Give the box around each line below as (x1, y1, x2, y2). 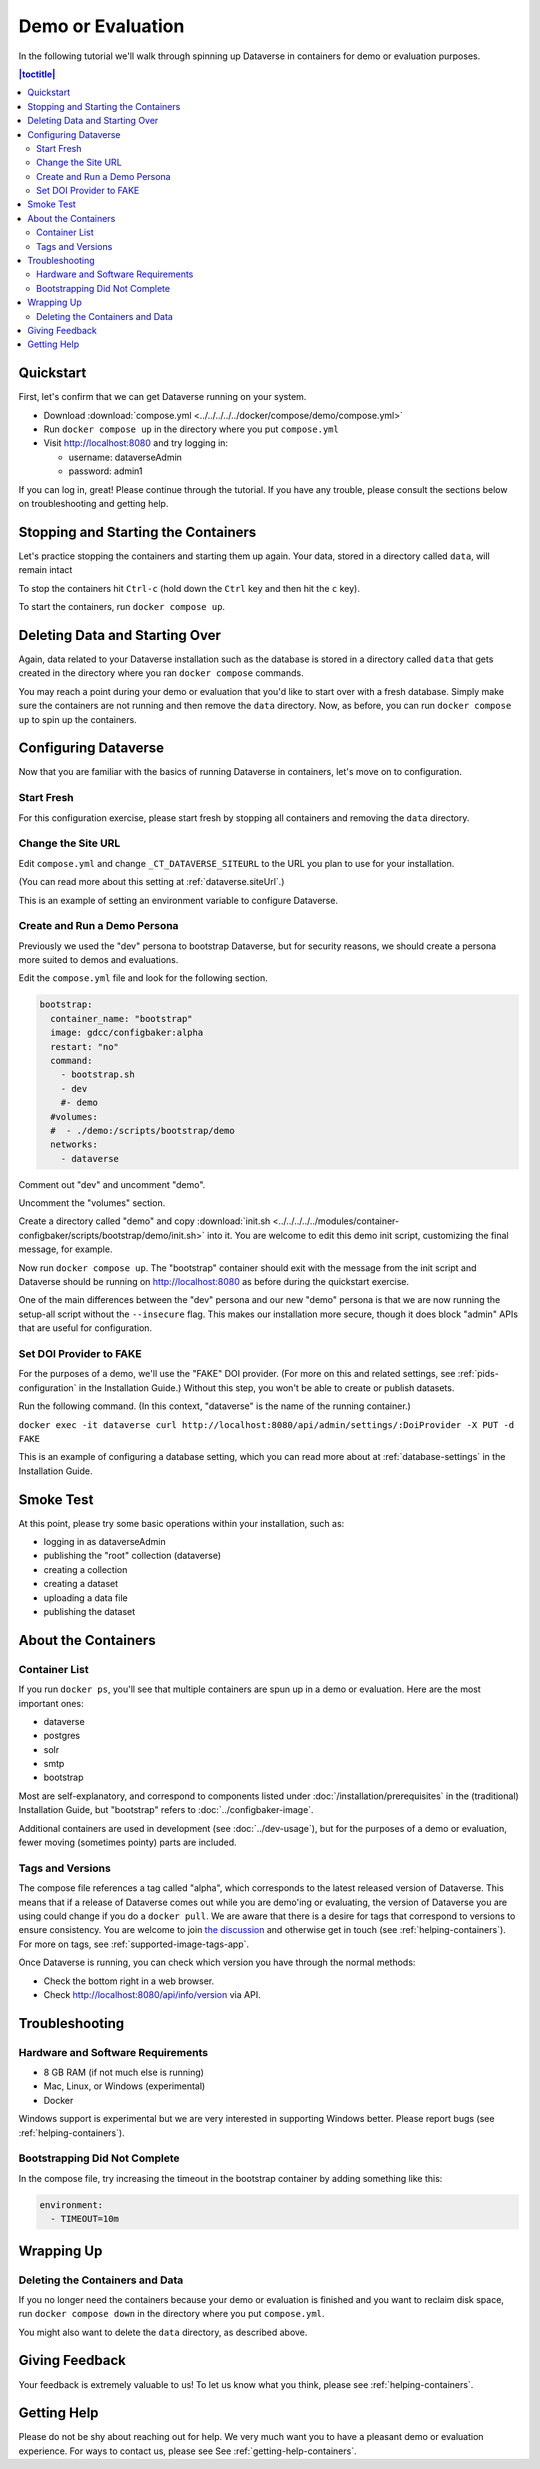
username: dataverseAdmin (68, 451, 182, 463)
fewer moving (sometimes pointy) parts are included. (18, 1836, 237, 1849)
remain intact (18, 564, 73, 576)
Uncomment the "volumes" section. (18, 1197, 166, 1209)
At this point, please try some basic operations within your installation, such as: (18, 1517, 345, 1529)
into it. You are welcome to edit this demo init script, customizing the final (206, 1229, 509, 1241)
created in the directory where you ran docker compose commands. (18, 667, 304, 679)
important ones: (18, 1697, 84, 1709)
